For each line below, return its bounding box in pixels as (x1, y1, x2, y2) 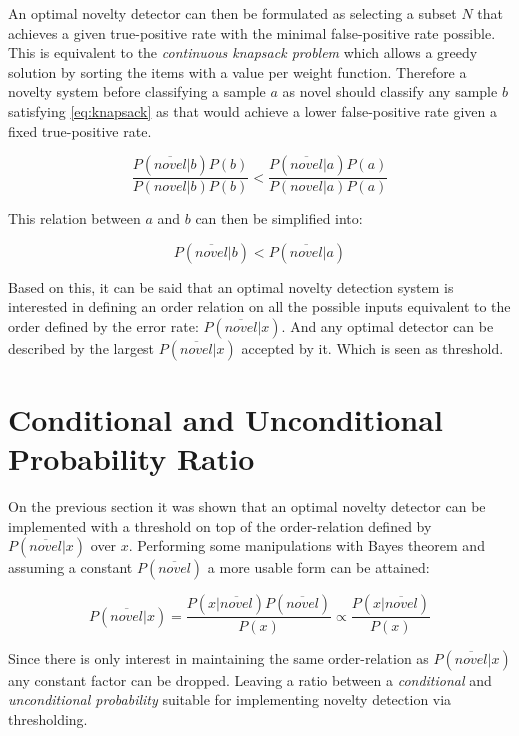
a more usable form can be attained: (207, 557, 430, 578)
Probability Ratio (8, 438, 255, 479)
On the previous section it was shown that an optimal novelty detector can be (8, 496, 486, 517)
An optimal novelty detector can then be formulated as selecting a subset (8, 3, 457, 23)
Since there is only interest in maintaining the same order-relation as (8, 647, 429, 668)
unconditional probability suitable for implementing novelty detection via (8, 689, 452, 710)
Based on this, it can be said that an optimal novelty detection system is (8, 276, 454, 297)
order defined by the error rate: (8, 315, 199, 336)
